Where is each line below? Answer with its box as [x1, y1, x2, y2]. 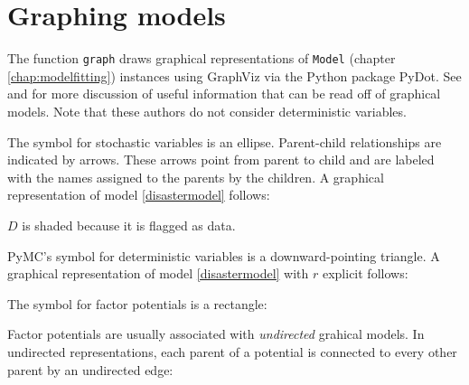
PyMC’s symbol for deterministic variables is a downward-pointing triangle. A [7, 246, 440, 265]
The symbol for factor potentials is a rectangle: [7, 294, 267, 313]
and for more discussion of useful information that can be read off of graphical [7, 84, 441, 103]
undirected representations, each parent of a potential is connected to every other [7, 342, 457, 361]
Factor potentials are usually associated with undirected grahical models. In [7, 324, 425, 343]
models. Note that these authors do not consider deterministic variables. [7, 101, 407, 120]
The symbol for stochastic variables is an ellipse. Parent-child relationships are [7, 132, 442, 151]
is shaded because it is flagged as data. [22, 215, 236, 234]
